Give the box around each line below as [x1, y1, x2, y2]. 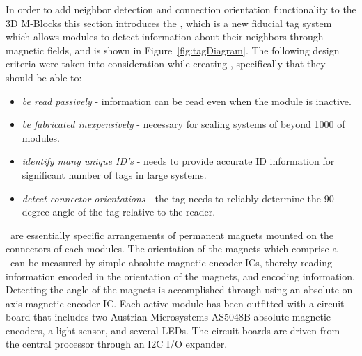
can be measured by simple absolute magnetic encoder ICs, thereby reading [10, 254, 333, 269]
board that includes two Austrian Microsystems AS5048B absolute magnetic [6, 309, 331, 324]
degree [22, 204, 49, 219]
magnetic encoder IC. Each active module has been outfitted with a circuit [25, 296, 345, 310]
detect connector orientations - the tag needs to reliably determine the [22, 191, 322, 205]
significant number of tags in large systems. [22, 167, 207, 181]
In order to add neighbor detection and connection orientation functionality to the [6, 2, 356, 16]
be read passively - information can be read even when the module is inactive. [22, 93, 352, 108]
